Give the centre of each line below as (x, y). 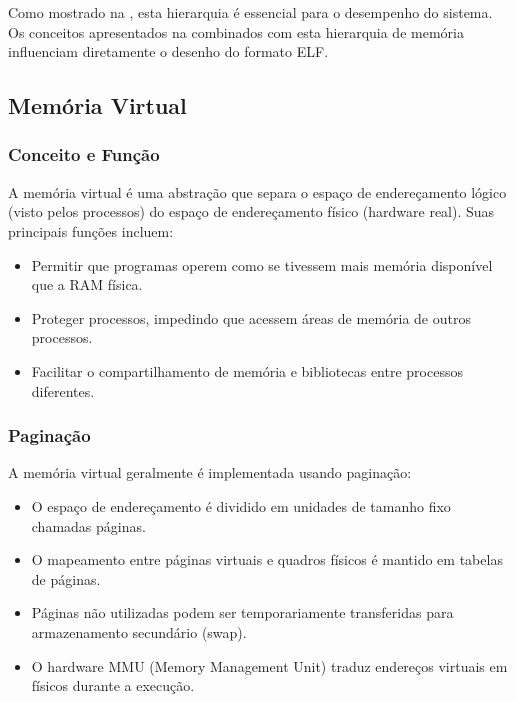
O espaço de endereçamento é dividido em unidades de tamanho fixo (241, 505)
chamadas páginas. (88, 525)
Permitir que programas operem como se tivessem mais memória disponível (262, 264)
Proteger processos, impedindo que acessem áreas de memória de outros (251, 317)
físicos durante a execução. (113, 685)
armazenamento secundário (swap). (139, 631)
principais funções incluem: (91, 230)
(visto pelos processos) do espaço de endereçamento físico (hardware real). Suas (251, 211)
